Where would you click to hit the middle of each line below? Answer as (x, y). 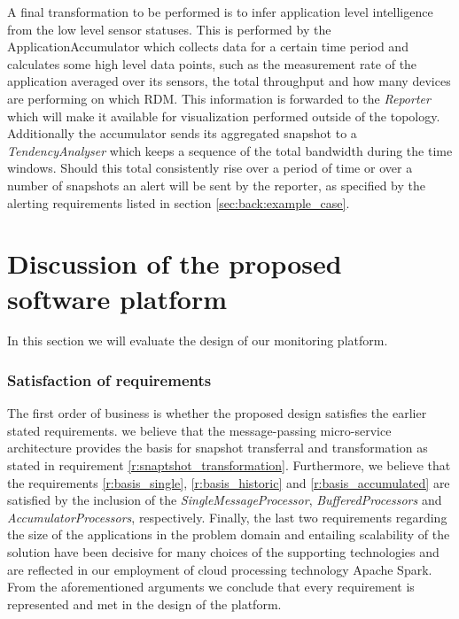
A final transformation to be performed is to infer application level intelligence (220, 12)
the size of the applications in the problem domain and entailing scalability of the (229, 534)
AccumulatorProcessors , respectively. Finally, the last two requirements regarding (227, 517)
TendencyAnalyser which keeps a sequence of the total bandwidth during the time (230, 150)
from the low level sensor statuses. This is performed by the (169, 29)
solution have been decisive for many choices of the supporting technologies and (223, 552)
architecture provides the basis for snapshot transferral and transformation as (218, 448)
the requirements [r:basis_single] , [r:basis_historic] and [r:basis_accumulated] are (229, 482)
